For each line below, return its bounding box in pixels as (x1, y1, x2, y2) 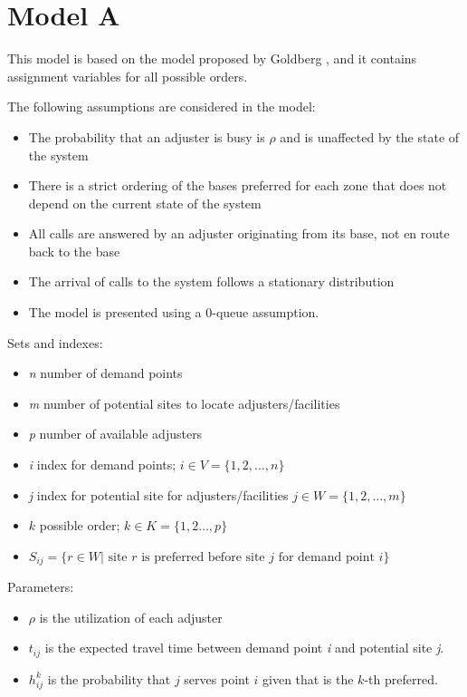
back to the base (28, 241, 120, 260)
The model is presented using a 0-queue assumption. (28, 303, 319, 322)
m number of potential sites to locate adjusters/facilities (28, 393, 340, 412)
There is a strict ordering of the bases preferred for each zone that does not (28, 176, 447, 195)
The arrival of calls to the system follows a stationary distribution (28, 272, 395, 291)
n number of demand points (28, 363, 183, 382)
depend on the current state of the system (28, 193, 262, 212)
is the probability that (47, 669, 171, 688)
